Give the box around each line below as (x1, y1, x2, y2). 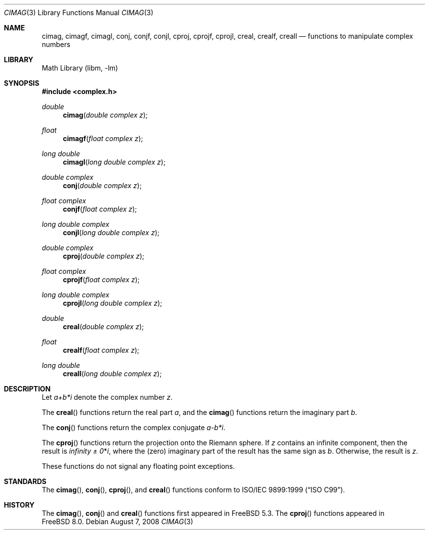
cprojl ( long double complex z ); (63, 299, 162, 307)
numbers (42, 40, 71, 49)
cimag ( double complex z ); (63, 111, 148, 119)
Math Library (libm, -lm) (42, 64, 118, 72)
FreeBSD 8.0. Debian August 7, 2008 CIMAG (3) (42, 517, 193, 526)
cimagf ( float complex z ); (63, 134, 143, 143)
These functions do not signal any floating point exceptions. (42, 462, 235, 470)
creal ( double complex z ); (63, 322, 144, 331)
